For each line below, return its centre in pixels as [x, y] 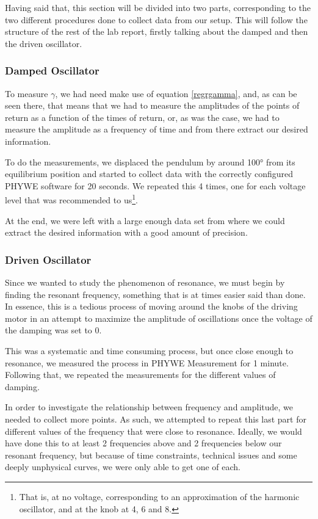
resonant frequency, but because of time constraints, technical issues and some [151, 455]
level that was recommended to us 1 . [71, 199]
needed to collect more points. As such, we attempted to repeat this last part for [156, 419]
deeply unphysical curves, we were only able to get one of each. [123, 467]
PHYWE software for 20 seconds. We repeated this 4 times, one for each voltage [155, 185]
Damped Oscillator [52, 71]
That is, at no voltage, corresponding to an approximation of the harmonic [159, 496]
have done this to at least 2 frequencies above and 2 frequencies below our [143, 443]
